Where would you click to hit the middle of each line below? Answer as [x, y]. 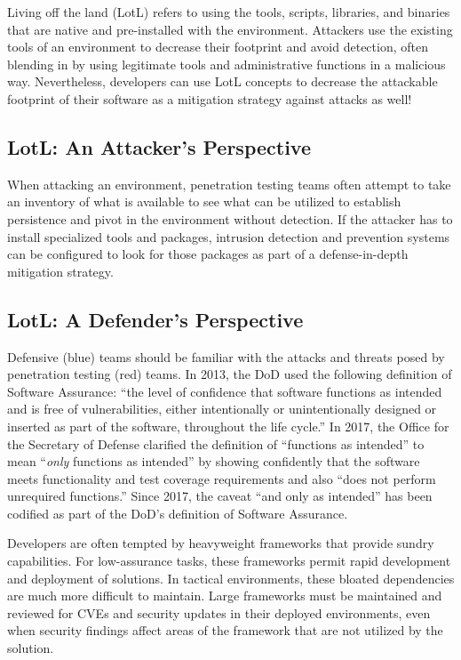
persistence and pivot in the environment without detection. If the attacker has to [230, 218]
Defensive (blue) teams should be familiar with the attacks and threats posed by [226, 356]
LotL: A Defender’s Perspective [155, 319]
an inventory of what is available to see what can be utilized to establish [204, 201]
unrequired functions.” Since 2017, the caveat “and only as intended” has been [220, 496]
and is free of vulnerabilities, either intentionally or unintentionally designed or [222, 409]
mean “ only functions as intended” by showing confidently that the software [214, 461]
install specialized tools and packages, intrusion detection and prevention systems [229, 236]
